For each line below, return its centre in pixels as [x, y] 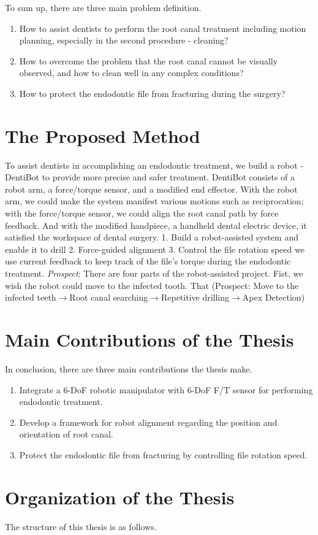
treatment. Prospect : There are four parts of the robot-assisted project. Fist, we [154, 273]
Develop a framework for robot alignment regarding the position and [148, 422]
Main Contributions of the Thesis [150, 339]
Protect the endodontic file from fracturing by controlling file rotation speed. [163, 454]
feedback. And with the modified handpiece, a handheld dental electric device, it [156, 225]
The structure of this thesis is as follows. [81, 526]
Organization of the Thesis [120, 497]
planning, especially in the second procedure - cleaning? [124, 40]
